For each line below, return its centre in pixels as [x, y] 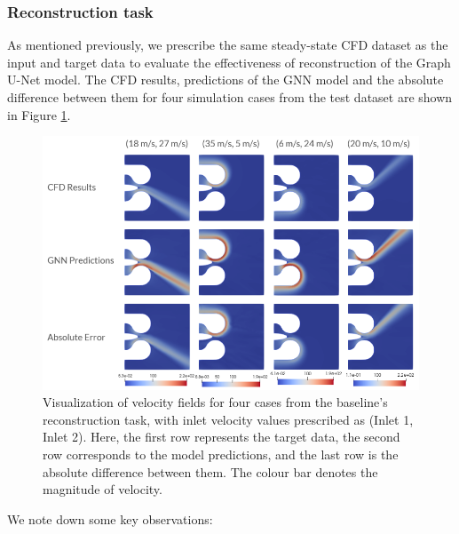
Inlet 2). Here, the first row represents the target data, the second [222, 437]
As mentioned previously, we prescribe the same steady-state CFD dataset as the [228, 45]
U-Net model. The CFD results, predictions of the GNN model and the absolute [226, 80]
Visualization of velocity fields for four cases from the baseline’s [215, 402]
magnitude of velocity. [103, 489]
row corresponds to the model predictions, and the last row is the [221, 454]
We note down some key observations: [110, 518]
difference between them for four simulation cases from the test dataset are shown [230, 97]
